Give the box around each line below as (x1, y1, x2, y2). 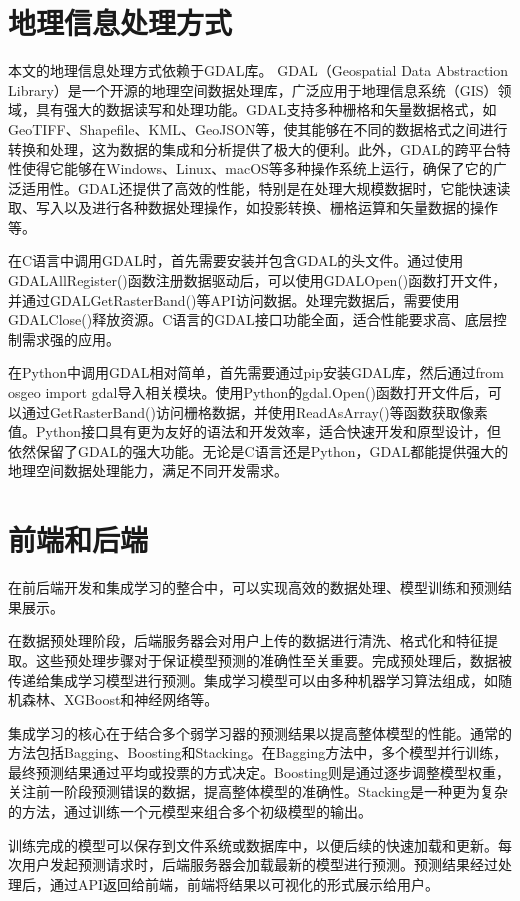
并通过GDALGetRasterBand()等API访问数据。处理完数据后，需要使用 (8, 289, 460, 310)
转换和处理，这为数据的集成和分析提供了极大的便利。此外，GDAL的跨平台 (8, 138, 497, 159)
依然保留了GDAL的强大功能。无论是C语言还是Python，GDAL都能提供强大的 (8, 440, 509, 461)
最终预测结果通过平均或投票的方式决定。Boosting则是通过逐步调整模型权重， (8, 761, 510, 782)
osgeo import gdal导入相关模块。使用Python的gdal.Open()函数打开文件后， (8, 382, 488, 403)
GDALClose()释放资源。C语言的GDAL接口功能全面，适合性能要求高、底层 (8, 309, 493, 330)
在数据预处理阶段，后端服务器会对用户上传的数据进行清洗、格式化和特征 (8, 630, 484, 651)
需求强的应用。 (21, 328, 120, 349)
